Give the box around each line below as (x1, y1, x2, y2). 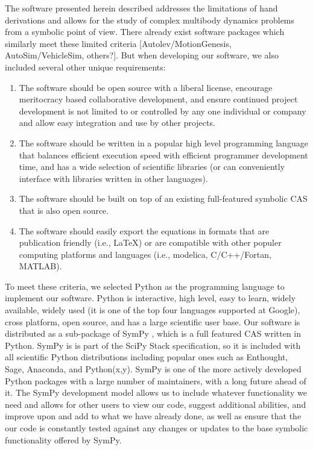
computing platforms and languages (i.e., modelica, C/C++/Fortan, (19, 248, 271, 260)
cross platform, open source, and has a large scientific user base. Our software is (5, 315, 300, 328)
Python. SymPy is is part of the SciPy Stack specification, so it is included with (5, 339, 301, 351)
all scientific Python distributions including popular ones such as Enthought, (5, 351, 288, 363)
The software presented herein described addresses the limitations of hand (5, 2, 278, 14)
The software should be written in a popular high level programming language (19, 136, 308, 149)
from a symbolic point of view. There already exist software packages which (5, 25, 285, 38)
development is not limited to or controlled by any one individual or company (19, 104, 306, 117)
